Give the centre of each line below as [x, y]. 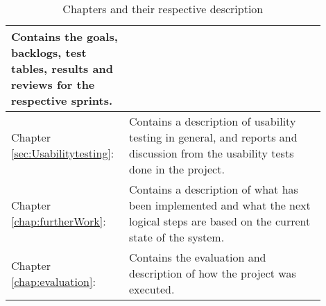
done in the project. [177, 169]
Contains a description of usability [213, 121]
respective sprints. [62, 100]
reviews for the [53, 84]
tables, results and [62, 68]
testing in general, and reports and [213, 137]
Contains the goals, [65, 36]
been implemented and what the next [220, 205]
